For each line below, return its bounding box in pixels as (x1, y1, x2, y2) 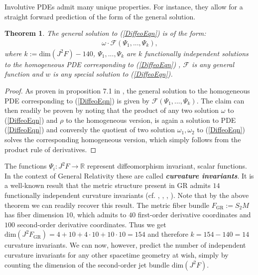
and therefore (147, 229, 188, 239)
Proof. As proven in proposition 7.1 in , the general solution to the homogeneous (4, 86, 250, 95)
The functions (4, 161, 47, 171)
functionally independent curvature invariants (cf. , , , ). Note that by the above (4, 189, 249, 200)
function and (4, 69, 43, 79)
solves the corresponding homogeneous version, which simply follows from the (4, 134, 241, 144)
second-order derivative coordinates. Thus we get (17, 219, 166, 229)
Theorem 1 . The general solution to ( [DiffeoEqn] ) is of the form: (4, 28, 206, 38)
